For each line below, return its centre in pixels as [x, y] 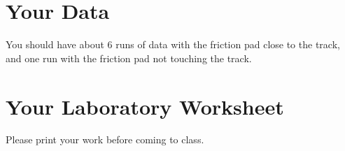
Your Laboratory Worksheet [145, 106]
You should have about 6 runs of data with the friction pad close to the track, [173, 44]
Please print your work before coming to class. [105, 139]
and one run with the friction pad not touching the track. [129, 58]
